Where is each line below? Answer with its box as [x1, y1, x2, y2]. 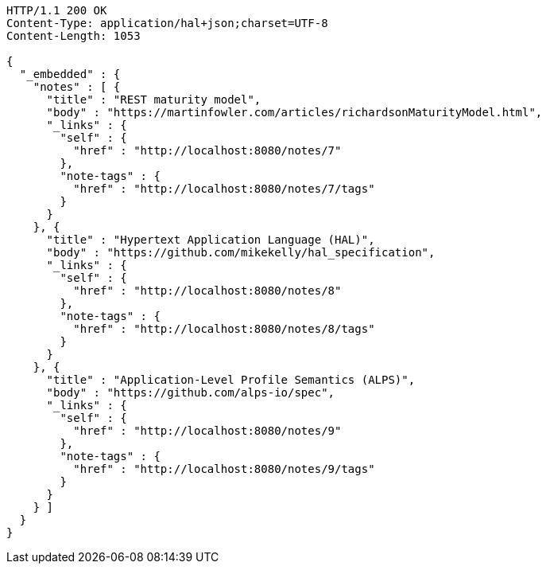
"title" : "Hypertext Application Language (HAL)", [46, 233, 375, 246]
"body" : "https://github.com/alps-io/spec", [46, 386, 335, 399]
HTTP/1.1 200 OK [6, 4, 107, 17]
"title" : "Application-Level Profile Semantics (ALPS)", [46, 373, 416, 386]
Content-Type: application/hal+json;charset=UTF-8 [6, 17, 328, 29]
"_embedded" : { [19, 68, 121, 80]
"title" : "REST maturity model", [46, 93, 261, 106]
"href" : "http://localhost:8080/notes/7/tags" [73, 182, 375, 195]
